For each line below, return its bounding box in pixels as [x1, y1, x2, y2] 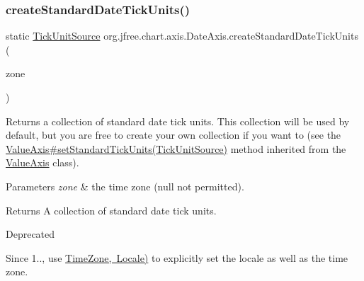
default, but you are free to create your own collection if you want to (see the [6, 127, 341, 142]
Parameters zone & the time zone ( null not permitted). [6, 178, 244, 193]
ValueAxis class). [6, 155, 79, 170]
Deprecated [6, 226, 55, 241]
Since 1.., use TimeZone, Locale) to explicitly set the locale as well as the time [6, 250, 348, 265]
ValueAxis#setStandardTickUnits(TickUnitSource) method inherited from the [6, 141, 346, 156]
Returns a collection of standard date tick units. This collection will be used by [6, 113, 350, 128]
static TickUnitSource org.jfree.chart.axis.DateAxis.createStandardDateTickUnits [6, 28, 358, 43]
